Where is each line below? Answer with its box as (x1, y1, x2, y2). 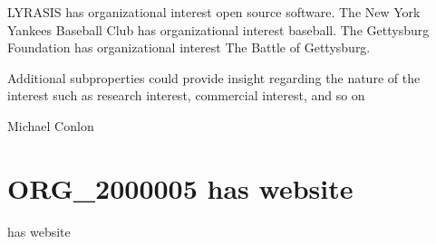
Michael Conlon (7, 116, 94, 135)
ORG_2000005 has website (7, 169, 354, 206)
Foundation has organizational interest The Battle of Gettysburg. (7, 38, 371, 57)
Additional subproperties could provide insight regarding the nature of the (7, 68, 421, 87)
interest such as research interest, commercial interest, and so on (7, 86, 365, 105)
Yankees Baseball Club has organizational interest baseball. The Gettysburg (7, 20, 430, 39)
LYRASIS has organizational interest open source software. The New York (7, 3, 421, 21)
